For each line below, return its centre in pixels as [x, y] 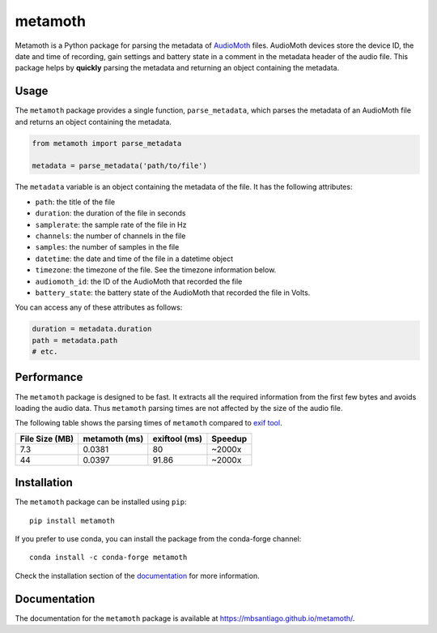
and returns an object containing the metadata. [93, 122]
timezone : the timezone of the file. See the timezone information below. [156, 270]
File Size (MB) [47, 438]
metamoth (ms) [113, 438]
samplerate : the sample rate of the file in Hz [111, 225]
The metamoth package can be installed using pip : [101, 502]
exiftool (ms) [177, 438]
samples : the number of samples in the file [107, 247]
